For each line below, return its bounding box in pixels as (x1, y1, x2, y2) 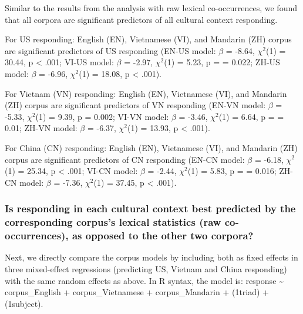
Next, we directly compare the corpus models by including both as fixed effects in (5, 251, 298, 263)
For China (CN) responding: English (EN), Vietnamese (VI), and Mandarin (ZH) (5, 141, 298, 153)
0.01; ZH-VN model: (5, 122, 78, 134)
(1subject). (5, 297, 43, 309)
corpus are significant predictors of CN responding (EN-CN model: (5, 153, 245, 165)
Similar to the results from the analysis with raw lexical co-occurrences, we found (5, 2, 297, 14)
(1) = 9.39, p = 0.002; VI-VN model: (35, 110, 169, 122)
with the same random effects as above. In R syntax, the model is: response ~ (5, 274, 284, 286)
